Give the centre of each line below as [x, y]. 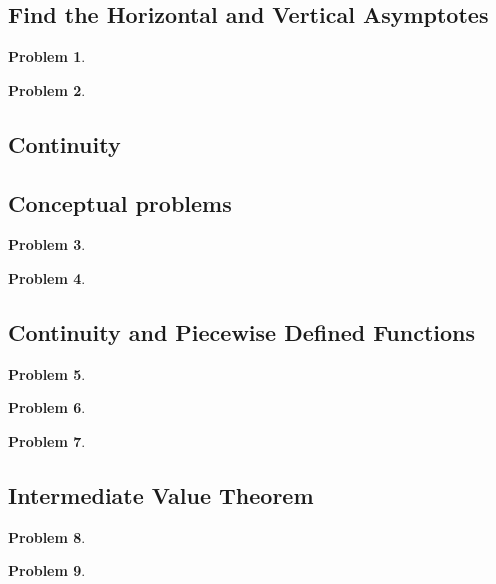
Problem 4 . [47, 277]
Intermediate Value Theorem [161, 494]
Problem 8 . [47, 536]
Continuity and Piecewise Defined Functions [242, 331]
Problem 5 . [47, 373]
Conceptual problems [120, 202]
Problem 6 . [47, 407]
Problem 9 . [47, 570]
